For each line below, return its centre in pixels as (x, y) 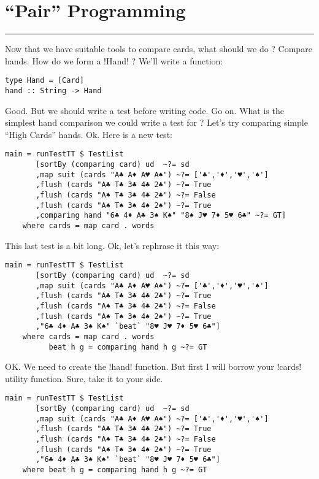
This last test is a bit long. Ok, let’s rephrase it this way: (112, 245)
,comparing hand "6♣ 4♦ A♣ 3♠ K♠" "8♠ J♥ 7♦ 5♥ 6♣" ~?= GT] (161, 216)
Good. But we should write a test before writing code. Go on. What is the (144, 110)
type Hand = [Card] (44, 81)
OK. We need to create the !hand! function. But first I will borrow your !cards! (153, 366)
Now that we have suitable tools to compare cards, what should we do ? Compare (159, 49)
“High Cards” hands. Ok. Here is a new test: (89, 134)
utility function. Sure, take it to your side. (84, 378)
